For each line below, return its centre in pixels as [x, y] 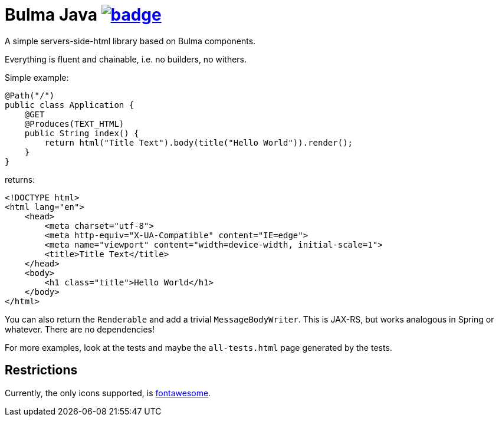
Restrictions [41, 370]
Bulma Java [51, 15]
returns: [20, 179]
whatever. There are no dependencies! [80, 329]
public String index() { [82, 133]
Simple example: [37, 77]
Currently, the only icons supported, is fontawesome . [108, 393]
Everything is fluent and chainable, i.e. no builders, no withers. [126, 59]
